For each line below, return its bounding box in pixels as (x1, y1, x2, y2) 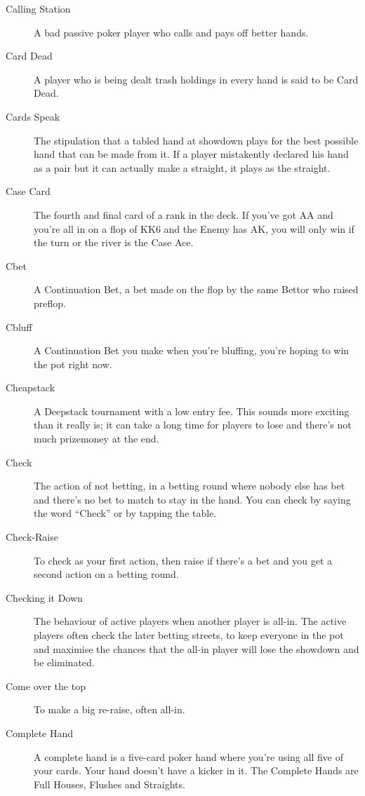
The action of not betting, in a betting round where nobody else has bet (34, 478, 345, 493)
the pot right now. (34, 356, 112, 371)
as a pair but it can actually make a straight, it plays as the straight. (34, 160, 331, 175)
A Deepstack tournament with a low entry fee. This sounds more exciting (34, 403, 350, 418)
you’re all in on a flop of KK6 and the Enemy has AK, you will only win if (34, 221, 354, 236)
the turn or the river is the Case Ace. (34, 235, 194, 250)
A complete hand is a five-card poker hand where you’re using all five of (34, 749, 343, 764)
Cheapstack (6, 380, 55, 395)
